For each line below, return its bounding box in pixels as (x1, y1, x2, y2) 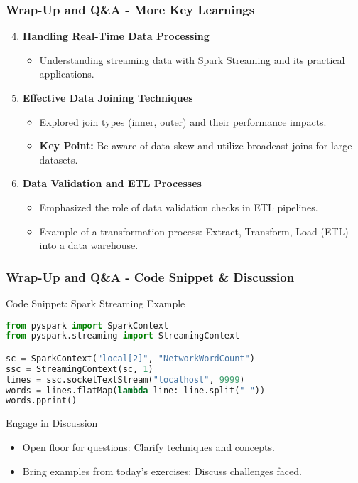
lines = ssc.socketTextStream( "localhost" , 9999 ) (6, 374, 245, 385)
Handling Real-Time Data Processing (22, 28, 210, 43)
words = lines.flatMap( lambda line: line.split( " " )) (6, 385, 266, 396)
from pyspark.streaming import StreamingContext (6, 331, 240, 341)
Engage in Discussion (6, 415, 98, 430)
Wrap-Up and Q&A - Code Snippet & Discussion (6, 267, 295, 285)
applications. (39, 66, 94, 81)
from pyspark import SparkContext (6, 320, 169, 331)
